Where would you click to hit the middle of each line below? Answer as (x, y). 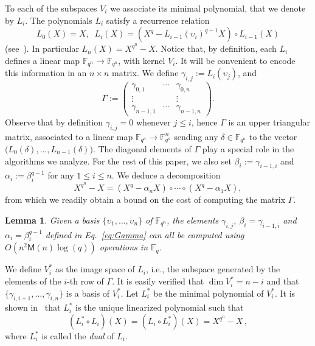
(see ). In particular (42, 48)
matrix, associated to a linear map (69, 136)
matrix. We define (145, 73)
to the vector (273, 136)
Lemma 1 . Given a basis (52, 220)
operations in (124, 247)
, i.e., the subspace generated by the (213, 269)
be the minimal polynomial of (209, 293)
